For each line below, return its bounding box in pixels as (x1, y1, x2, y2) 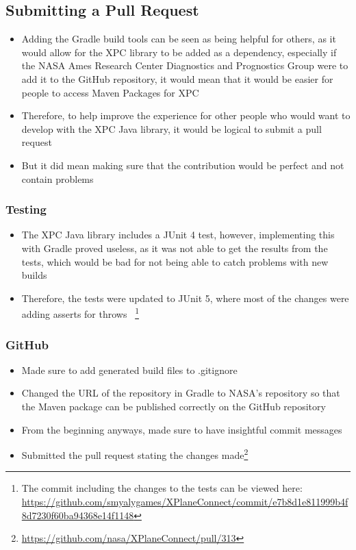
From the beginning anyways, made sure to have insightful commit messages (21, 422, 342, 436)
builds (21, 268, 47, 282)
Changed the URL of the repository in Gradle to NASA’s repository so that (21, 386, 340, 400)
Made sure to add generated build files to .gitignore (21, 362, 238, 377)
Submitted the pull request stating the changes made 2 (21, 446, 249, 462)
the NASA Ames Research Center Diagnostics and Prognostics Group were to (21, 58, 348, 73)
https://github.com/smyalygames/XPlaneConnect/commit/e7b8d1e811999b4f (21, 495, 348, 509)
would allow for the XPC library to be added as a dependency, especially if (21, 45, 337, 59)
